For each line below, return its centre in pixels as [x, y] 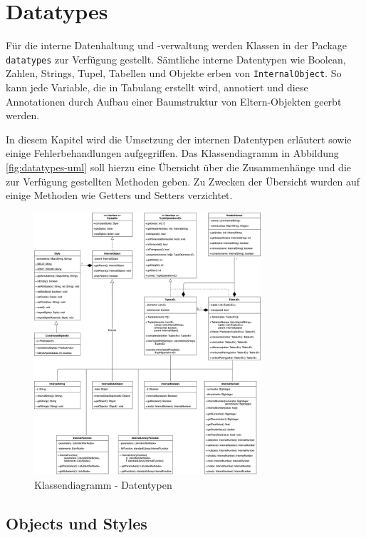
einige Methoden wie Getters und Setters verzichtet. [119, 195]
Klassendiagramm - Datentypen [103, 484]
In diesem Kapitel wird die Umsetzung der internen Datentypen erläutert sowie [179, 139]
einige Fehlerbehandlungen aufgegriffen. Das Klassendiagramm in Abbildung [172, 153]
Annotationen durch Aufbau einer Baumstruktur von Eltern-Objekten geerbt [174, 101]
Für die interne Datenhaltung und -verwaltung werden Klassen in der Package [176, 45]
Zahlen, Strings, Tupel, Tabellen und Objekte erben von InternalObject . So [174, 73]
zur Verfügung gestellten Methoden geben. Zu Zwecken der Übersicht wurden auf [183, 181]
